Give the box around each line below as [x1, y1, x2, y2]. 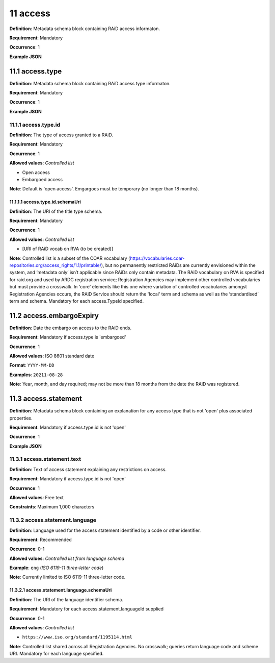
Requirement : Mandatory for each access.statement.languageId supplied [9, 606, 164, 612]
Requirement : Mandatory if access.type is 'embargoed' [9, 334, 127, 340]
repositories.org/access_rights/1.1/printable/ [9, 262, 102, 268]
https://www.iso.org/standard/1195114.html [22, 634, 132, 640]
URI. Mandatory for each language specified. [9, 651, 104, 657]
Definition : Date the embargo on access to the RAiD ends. [9, 325, 132, 331]
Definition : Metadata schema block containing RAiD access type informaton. [9, 80, 171, 86]
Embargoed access [22, 176, 63, 182]
